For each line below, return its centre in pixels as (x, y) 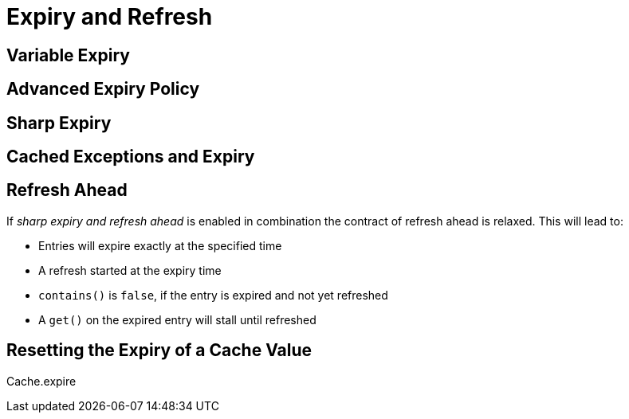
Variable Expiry (68, 55)
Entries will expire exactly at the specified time (160, 245)
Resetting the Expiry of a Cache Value (159, 350)
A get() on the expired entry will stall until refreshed (177, 319)
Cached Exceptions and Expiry (131, 157)
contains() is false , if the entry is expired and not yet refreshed (213, 295)
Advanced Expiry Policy (103, 89)
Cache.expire (41, 381)
